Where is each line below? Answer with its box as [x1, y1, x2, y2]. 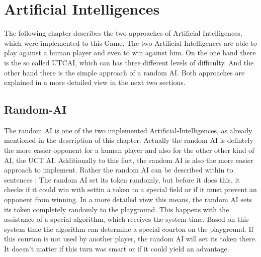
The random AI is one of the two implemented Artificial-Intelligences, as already [4, 125, 252, 135]
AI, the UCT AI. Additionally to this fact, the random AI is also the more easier [4, 154, 253, 165]
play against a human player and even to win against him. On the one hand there [4, 47, 256, 58]
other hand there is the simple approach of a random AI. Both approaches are [4, 67, 245, 77]
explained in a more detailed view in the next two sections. [4, 77, 186, 88]
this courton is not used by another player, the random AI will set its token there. [4, 233, 257, 244]
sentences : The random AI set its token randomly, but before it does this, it [4, 174, 240, 185]
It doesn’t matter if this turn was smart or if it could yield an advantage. [4, 243, 229, 254]
